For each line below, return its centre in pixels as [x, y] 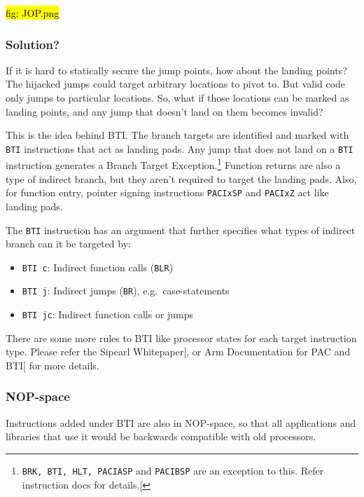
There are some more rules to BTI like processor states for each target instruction [181, 338]
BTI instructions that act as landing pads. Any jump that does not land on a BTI [180, 148]
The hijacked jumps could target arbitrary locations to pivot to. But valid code [176, 84]
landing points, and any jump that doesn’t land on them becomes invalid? [164, 111]
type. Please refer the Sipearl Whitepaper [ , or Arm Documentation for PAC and [178, 352]
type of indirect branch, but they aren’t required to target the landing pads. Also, [181, 178]
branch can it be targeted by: [68, 244]
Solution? [33, 44]
